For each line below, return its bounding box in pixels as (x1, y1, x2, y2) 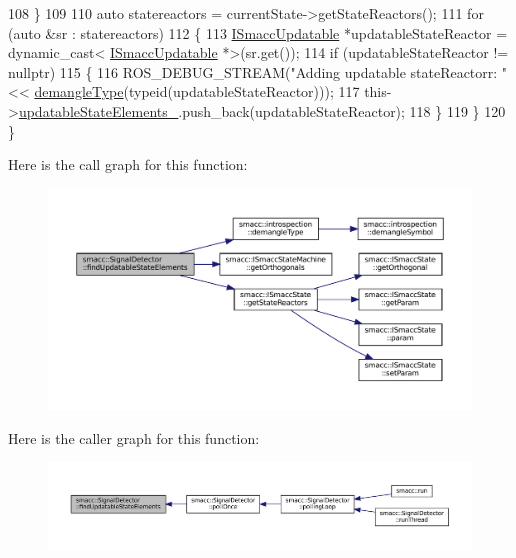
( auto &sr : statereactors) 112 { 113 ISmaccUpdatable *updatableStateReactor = (8, 22, 508, 43)
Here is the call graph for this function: (8, 154, 248, 175)
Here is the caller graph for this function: (8, 427, 260, 448)
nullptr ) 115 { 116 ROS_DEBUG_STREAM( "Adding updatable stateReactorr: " (8, 61, 508, 82)
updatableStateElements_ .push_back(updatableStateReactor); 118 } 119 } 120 (18, 100, 506, 121)
